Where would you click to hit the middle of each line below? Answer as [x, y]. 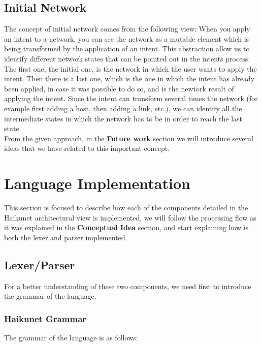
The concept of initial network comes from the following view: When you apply [127, 29]
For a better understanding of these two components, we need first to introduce [128, 286]
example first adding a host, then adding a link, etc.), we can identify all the [123, 108]
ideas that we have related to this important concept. [87, 148]
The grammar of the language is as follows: [71, 338]
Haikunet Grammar [45, 318]
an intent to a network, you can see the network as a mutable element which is [127, 38]
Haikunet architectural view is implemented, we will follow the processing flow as [130, 217]
